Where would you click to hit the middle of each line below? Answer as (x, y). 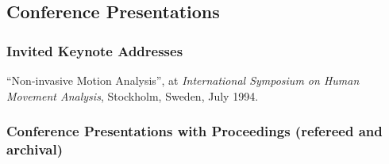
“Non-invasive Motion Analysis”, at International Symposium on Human (183, 80)
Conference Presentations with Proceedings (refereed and (194, 131)
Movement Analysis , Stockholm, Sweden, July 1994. (133, 95)
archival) (35, 149)
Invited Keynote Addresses (95, 50)
